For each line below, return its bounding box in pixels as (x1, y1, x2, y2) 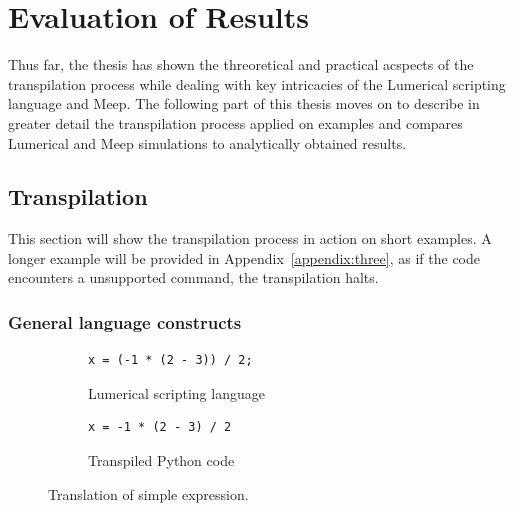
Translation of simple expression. (48, 483, 249, 504)
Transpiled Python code (88, 450, 235, 471)
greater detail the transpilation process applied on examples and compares (8, 112, 463, 133)
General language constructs (8, 310, 242, 334)
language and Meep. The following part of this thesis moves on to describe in (8, 93, 480, 114)
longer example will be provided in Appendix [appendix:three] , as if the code (8, 247, 480, 268)
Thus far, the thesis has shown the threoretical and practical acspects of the (8, 54, 474, 75)
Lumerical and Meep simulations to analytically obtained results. (8, 132, 407, 153)
